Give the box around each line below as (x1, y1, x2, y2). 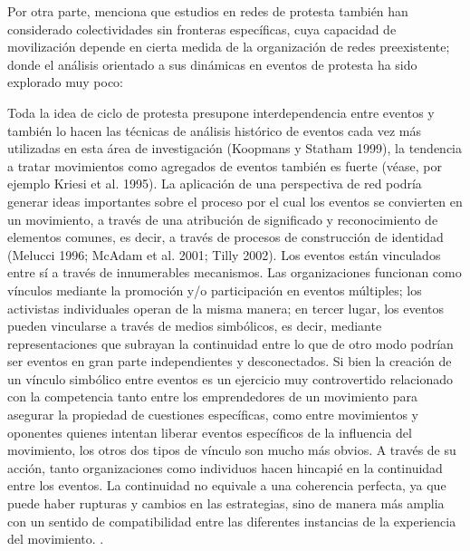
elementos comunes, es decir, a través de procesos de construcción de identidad (7, 227, 444, 246)
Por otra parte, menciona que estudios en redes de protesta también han (7, 2, 408, 20)
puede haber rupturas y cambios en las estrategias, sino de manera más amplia (7, 494, 445, 513)
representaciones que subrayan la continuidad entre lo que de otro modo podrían (7, 333, 454, 353)
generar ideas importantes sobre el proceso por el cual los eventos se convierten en (7, 191, 463, 210)
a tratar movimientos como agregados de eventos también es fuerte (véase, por (7, 156, 443, 175)
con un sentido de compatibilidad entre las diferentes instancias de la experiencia (7, 511, 456, 530)
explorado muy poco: (7, 72, 124, 92)
